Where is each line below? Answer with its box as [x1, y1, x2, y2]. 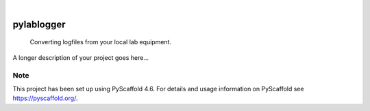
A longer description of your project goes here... [12, 53, 149, 61]
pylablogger [12, 18, 66, 30]
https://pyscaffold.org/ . [12, 94, 78, 102]
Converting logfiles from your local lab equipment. [29, 38, 171, 46]
